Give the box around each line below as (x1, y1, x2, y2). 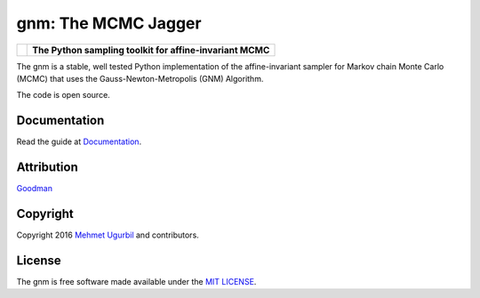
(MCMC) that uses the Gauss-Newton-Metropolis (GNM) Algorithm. (16, 73, 264, 84)
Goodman (16, 183, 53, 194)
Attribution (16, 160, 79, 175)
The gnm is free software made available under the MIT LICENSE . (16, 276, 257, 286)
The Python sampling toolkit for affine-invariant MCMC (32, 44, 270, 56)
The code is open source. (16, 90, 110, 101)
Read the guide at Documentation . (16, 136, 142, 147)
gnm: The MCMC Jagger (16, 13, 202, 33)
